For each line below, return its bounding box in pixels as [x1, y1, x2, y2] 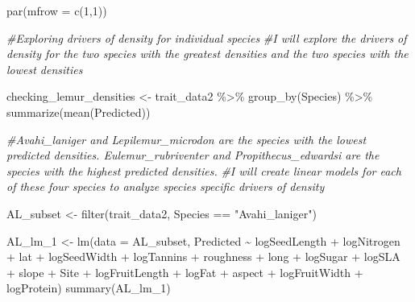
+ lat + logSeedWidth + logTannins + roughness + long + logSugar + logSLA [6, 248, 400, 265]
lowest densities [6, 60, 83, 77]
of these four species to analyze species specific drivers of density [6, 178, 325, 195]
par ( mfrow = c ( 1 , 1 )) [6, 2, 107, 19]
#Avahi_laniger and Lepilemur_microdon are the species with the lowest [6, 130, 367, 147]
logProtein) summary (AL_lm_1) [6, 279, 171, 296]
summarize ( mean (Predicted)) [6, 103, 151, 120]
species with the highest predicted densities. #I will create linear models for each [6, 162, 401, 179]
